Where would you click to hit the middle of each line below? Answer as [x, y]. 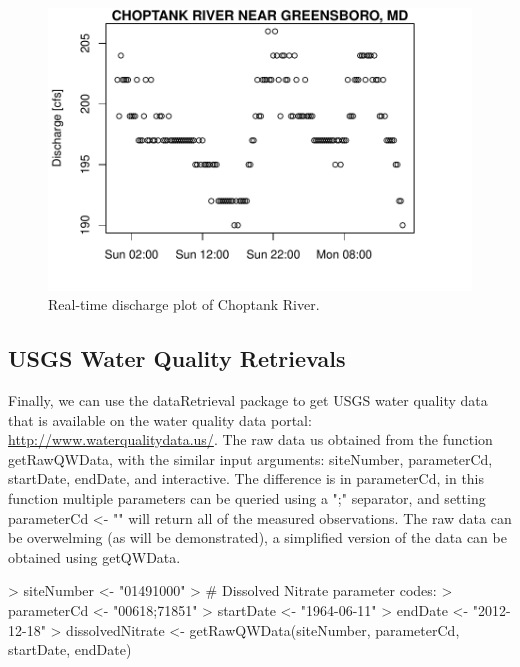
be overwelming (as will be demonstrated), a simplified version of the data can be [257, 537]
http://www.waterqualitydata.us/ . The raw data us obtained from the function [250, 439]
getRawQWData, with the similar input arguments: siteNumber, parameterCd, [250, 458]
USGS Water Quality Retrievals [177, 358]
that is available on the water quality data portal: [160, 419]
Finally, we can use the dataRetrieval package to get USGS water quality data [248, 400]
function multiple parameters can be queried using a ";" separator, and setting [247, 498]
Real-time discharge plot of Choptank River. [184, 304]
